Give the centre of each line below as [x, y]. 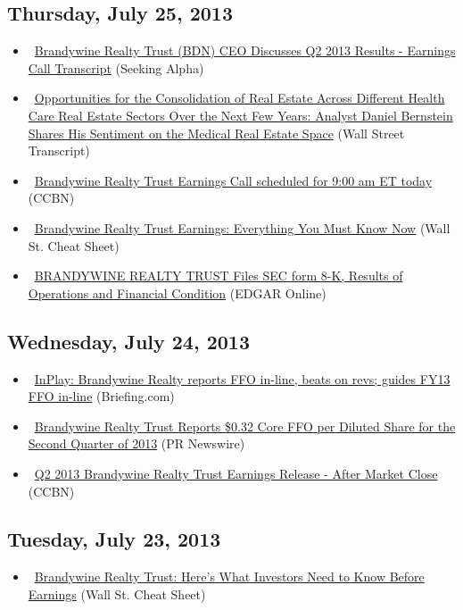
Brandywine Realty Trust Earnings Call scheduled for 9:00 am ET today [233, 180]
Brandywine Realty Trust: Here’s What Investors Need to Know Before [229, 577]
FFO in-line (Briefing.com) [101, 396]
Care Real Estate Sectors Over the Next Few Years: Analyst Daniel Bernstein [240, 115]
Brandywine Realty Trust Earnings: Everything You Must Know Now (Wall [242, 227]
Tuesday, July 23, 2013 [114, 539]
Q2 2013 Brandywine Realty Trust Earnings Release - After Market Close [236, 473]
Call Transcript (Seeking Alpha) [116, 67]
